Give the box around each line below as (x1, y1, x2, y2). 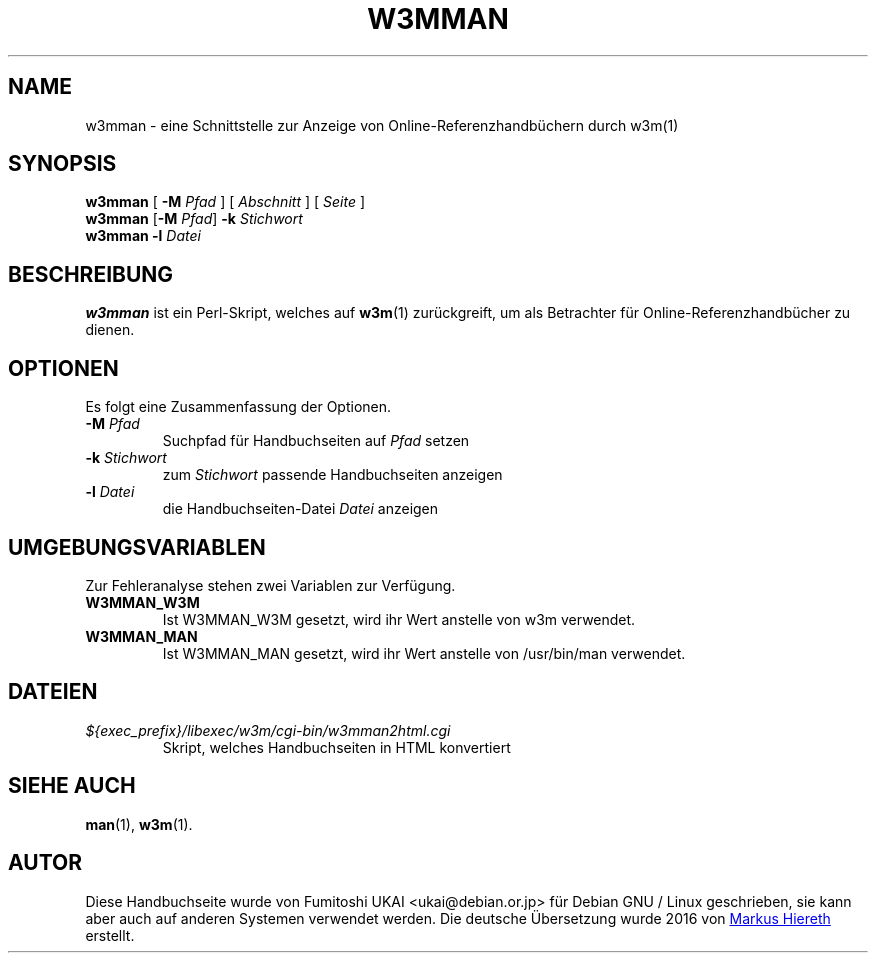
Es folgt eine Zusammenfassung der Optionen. (85, 398, 392, 416)
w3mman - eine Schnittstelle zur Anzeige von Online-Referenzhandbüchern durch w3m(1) (85, 116, 679, 134)
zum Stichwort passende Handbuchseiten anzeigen (162, 466, 503, 484)
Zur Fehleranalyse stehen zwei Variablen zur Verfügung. (85, 576, 456, 594)
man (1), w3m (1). (85, 815, 193, 833)
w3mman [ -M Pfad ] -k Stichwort (85, 210, 303, 228)
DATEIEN (8, 679, 98, 705)
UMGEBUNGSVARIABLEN (8, 534, 266, 560)
